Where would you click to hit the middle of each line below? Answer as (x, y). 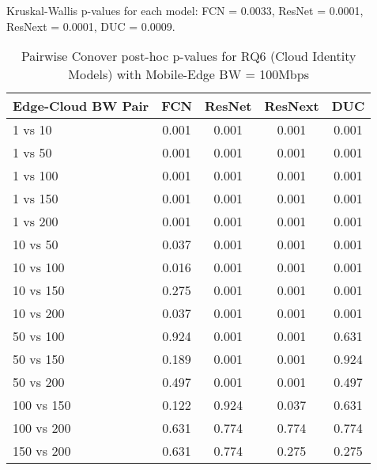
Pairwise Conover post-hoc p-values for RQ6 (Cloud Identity (188, 56)
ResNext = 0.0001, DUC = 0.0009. (91, 26)
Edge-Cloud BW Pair (81, 106)
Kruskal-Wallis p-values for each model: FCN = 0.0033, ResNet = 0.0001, (185, 10)
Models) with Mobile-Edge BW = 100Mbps (188, 74)
